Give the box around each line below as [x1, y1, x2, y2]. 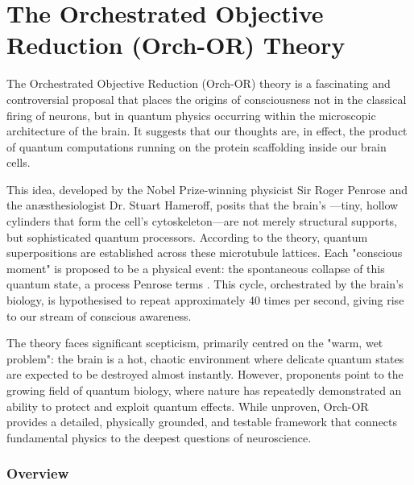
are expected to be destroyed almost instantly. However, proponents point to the [6, 366, 404, 383]
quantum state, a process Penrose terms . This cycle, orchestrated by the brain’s [6, 276, 404, 292]
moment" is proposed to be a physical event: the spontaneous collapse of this [6, 259, 385, 276]
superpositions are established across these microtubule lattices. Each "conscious [6, 244, 403, 261]
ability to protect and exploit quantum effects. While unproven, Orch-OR [6, 397, 369, 414]
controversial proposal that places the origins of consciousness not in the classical [6, 90, 407, 107]
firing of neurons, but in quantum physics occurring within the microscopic [6, 106, 376, 123]
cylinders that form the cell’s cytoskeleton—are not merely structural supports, [6, 213, 397, 230]
